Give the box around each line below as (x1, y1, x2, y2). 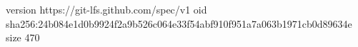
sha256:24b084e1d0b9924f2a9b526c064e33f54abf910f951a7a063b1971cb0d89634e (6, 16, 352, 31)
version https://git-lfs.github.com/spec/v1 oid (6, 2, 207, 16)
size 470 (6, 30, 40, 45)
